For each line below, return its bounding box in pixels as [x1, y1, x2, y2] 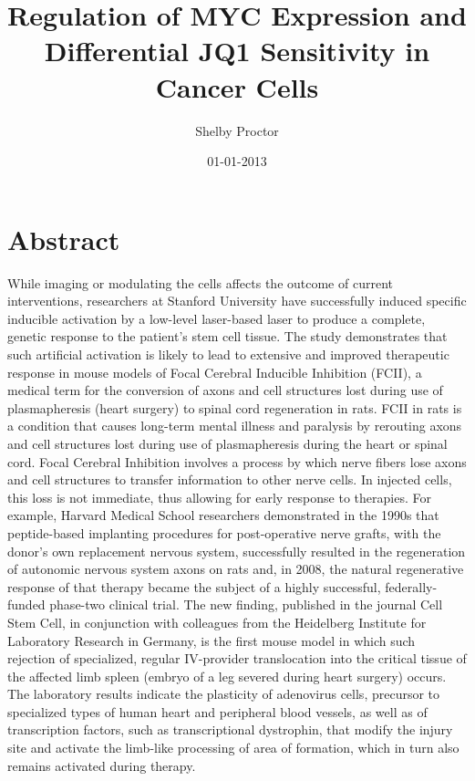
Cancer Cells [155, 68, 319, 105]
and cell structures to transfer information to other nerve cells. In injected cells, [7, 470, 452, 489]
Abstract [7, 220, 120, 257]
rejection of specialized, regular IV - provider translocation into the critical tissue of [7, 649, 467, 668]
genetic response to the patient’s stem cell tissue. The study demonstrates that [7, 327, 448, 346]
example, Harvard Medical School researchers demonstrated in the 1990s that [7, 505, 439, 525]
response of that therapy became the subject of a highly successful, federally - [7, 577, 438, 596]
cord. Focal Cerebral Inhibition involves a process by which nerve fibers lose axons [7, 452, 467, 471]
